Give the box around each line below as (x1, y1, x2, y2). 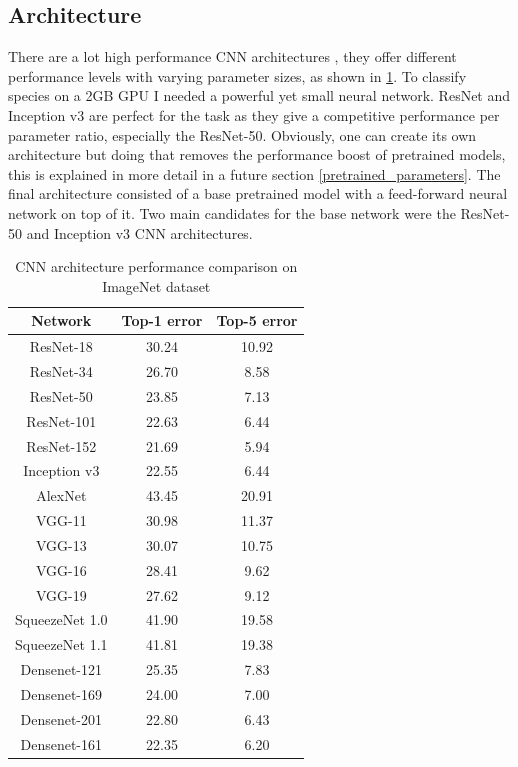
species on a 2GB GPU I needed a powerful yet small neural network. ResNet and (8, 85, 511, 106)
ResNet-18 (29, 336, 93, 357)
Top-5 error (216, 310, 298, 331)
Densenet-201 (20, 708, 103, 729)
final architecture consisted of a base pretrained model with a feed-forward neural (8, 183, 508, 204)
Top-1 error (121, 310, 203, 331)
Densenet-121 (20, 659, 103, 680)
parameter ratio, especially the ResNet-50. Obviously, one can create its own (8, 124, 477, 145)
